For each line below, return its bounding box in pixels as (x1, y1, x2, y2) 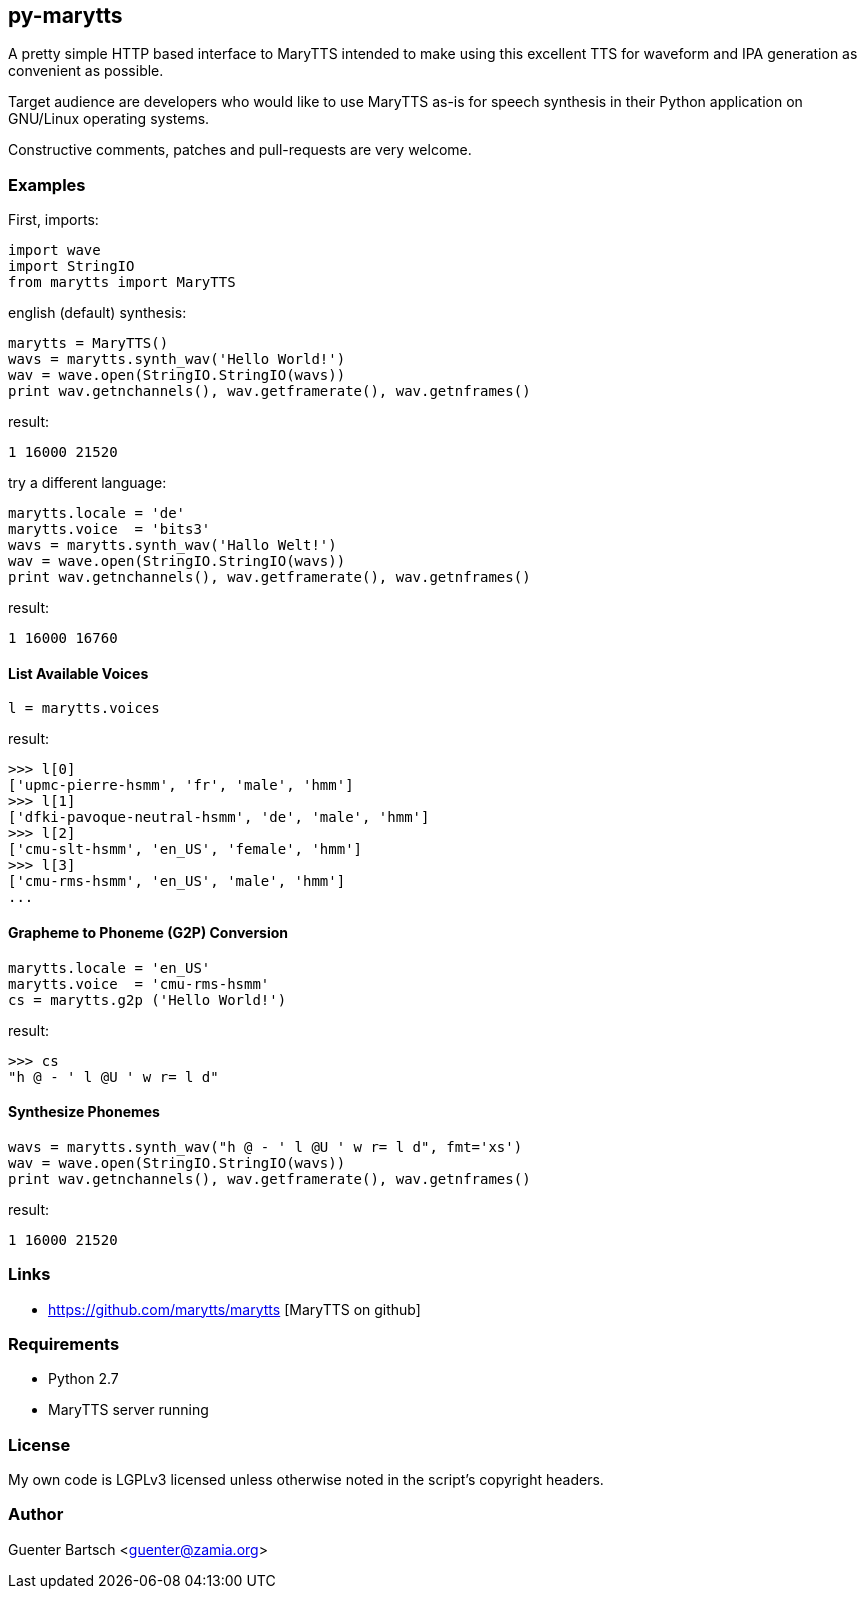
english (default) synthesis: (8, 304, 187, 322)
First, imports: (8, 211, 99, 229)
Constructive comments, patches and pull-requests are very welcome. (8, 141, 472, 159)
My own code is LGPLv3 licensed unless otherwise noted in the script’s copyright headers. (8, 1471, 604, 1489)
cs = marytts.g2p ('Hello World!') (8, 991, 287, 1008)
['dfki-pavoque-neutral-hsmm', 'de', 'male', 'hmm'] (8, 809, 430, 826)
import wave (8, 242, 101, 259)
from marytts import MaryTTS (8, 274, 236, 291)
